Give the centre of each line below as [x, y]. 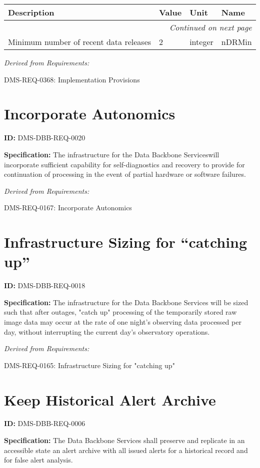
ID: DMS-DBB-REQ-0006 [45, 423]
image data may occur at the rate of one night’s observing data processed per [123, 321]
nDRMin [236, 42]
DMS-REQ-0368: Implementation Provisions [72, 79]
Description [31, 12]
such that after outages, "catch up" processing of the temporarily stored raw [120, 312]
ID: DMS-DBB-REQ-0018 [45, 285]
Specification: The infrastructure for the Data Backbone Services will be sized [126, 302]
